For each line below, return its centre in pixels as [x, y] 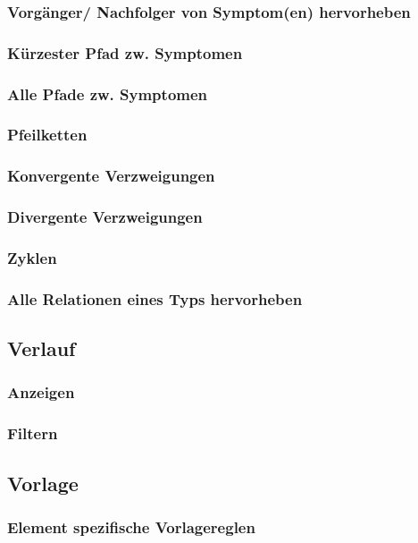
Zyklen [32, 257]
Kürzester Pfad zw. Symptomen [125, 52]
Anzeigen [41, 392]
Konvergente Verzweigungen [111, 176]
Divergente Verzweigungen [105, 217]
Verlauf [42, 348]
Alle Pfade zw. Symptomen [108, 93]
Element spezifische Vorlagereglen [131, 526]
